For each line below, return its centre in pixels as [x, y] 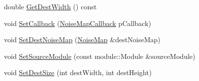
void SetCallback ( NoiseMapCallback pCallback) [78, 23]
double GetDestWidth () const [50, 6]
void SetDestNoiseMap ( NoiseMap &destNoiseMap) [82, 40]
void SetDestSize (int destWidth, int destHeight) [78, 72]
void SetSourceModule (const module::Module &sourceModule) [100, 56]
